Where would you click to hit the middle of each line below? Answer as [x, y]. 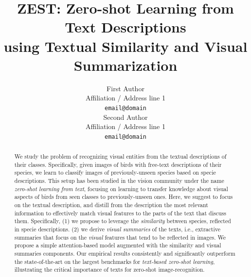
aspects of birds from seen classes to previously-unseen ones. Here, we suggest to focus [124, 197]
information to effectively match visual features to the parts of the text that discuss [120, 213]
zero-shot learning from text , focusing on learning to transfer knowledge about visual [121, 188]
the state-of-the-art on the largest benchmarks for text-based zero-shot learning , [115, 261]
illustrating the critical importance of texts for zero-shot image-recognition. [109, 269]
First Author [125, 88]
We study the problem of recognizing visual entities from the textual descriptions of [120, 156]
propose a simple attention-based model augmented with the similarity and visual [118, 245]
